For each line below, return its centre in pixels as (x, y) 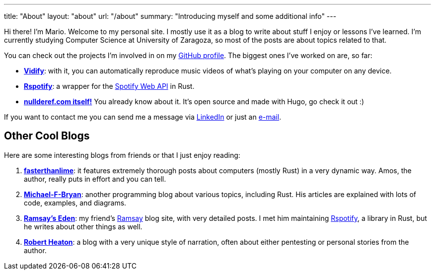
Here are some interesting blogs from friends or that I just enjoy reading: (122, 155)
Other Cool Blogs (47, 136)
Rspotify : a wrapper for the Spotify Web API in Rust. (109, 86)
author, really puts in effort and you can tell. (95, 179)
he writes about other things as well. (83, 226)
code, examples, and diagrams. (75, 203)
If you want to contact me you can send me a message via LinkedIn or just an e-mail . (143, 117)
